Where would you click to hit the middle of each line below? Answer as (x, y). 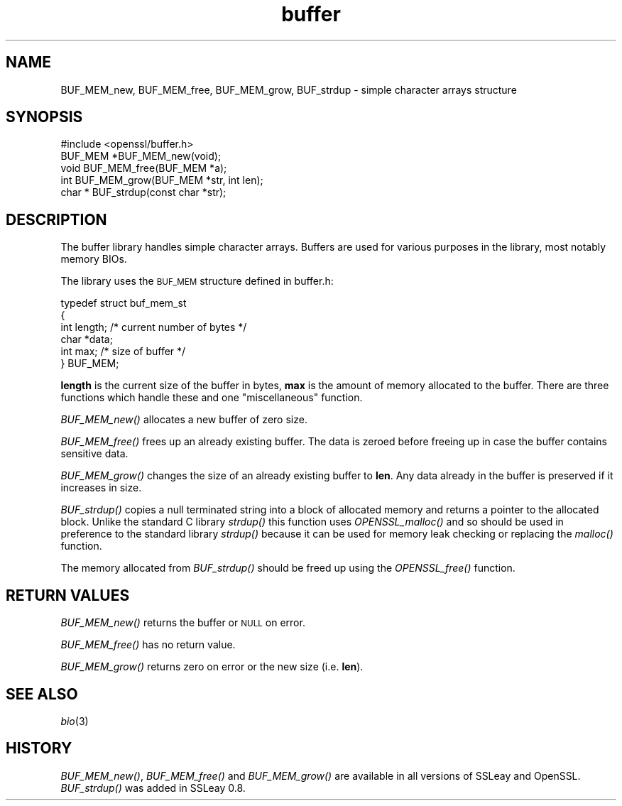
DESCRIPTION (56, 219)
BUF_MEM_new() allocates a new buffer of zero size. (184, 420)
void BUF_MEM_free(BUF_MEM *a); (144, 168)
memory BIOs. (94, 259)
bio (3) (75, 721)
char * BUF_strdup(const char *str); (143, 192)
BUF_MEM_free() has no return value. (148, 645)
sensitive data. (94, 454)
